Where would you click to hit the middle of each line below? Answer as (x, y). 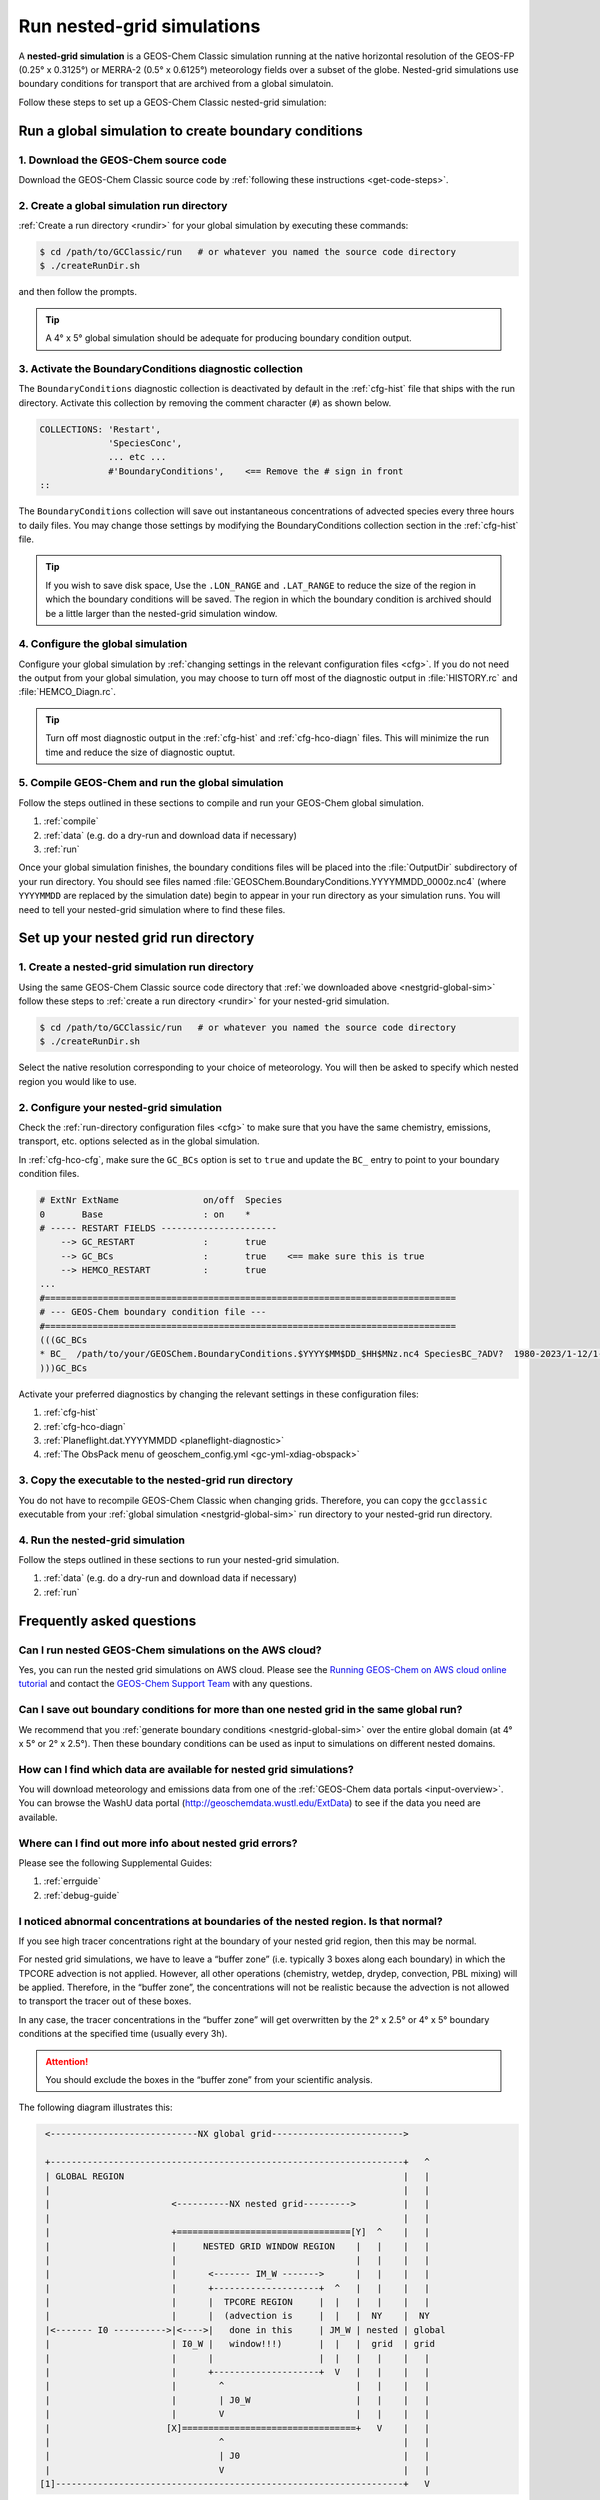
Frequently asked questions (107, 1620)
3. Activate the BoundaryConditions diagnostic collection (161, 368)
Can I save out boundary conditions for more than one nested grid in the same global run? (240, 1710)
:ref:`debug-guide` (81, 1895)
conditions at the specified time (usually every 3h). (123, 2034)
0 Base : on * (145, 1214)
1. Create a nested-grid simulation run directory (136, 967)
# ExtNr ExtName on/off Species (161, 1200)
